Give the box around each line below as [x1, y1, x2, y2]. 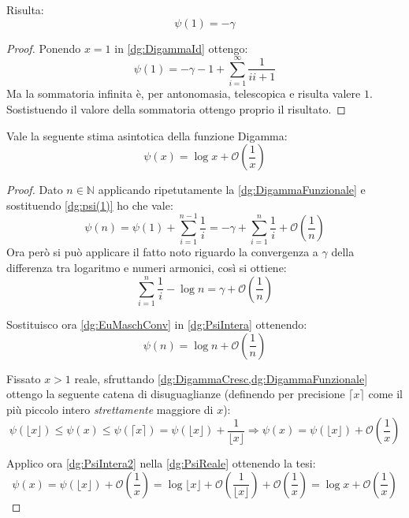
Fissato [6, 370, 41, 386]
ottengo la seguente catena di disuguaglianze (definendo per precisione [6, 386, 345, 402]
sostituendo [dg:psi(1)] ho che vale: [6, 196, 173, 213]
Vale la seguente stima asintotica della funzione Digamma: [6, 127, 288, 143]
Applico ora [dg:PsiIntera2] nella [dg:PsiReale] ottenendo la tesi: [6, 455, 316, 471]
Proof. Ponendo [6, 39, 81, 56]
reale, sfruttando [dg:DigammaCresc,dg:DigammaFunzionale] [74, 370, 368, 386]
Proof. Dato [6, 181, 63, 198]
